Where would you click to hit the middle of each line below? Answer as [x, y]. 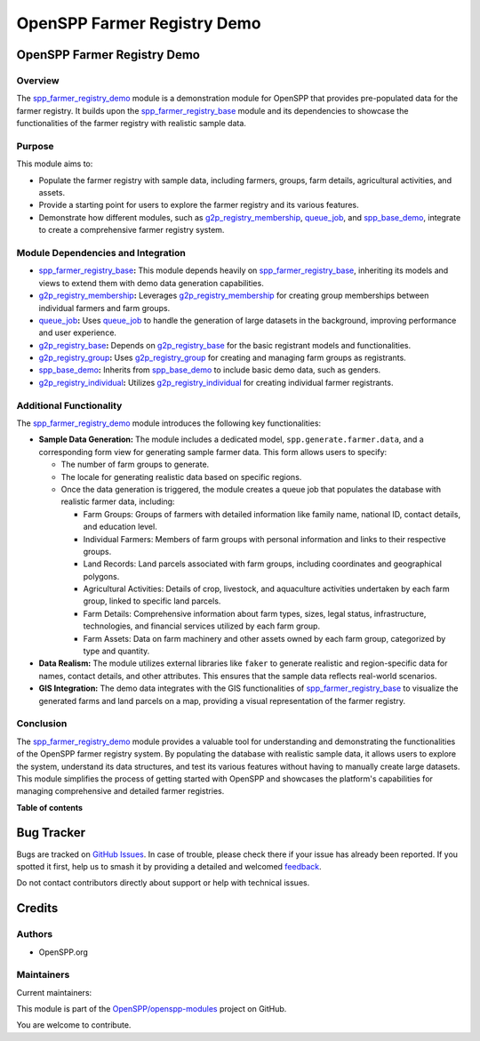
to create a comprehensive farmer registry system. [132, 230]
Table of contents [50, 807]
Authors [35, 934]
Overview [38, 80]
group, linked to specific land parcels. [152, 601]
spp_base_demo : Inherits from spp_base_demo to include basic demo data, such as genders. [210, 370]
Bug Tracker [51, 833]
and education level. [120, 527]
